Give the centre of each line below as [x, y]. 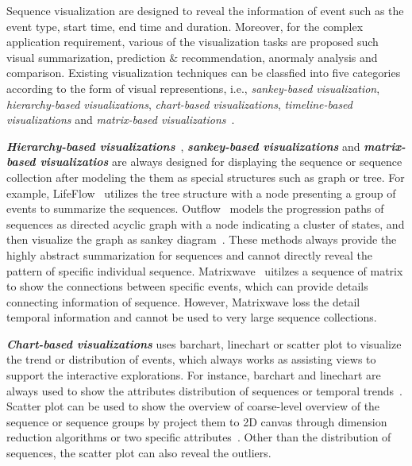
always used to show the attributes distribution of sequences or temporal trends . [204, 390]
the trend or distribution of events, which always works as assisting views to [191, 359]
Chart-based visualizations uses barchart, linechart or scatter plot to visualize [204, 343]
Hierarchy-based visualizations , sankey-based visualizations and [183, 146]
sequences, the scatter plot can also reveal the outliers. [139, 453]
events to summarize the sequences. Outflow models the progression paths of [195, 208]
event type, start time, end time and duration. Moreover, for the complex [185, 26]
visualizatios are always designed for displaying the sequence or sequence [221, 162]
